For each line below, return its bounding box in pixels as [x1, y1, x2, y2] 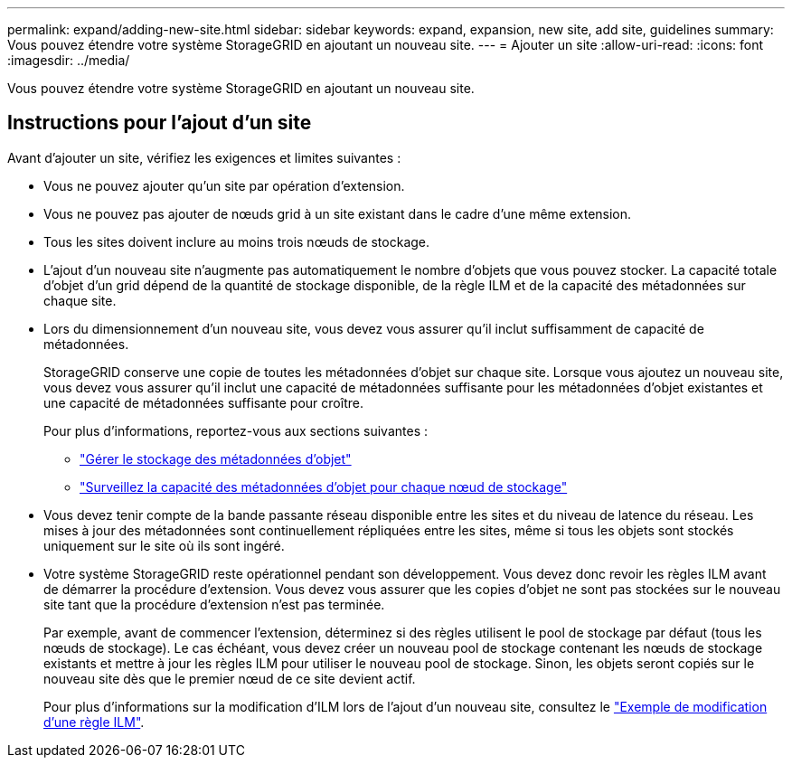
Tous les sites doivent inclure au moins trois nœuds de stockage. [43, 233, 430, 250]
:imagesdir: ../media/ [7, 52, 130, 68]
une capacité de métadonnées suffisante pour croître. [43, 394, 363, 411]
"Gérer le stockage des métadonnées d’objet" [80, 450, 352, 467]
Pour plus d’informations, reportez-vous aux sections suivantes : [43, 422, 428, 439]
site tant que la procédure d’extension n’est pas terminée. [43, 596, 385, 612]
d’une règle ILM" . [43, 713, 145, 730]
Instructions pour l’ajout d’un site [7, 111, 312, 135]
